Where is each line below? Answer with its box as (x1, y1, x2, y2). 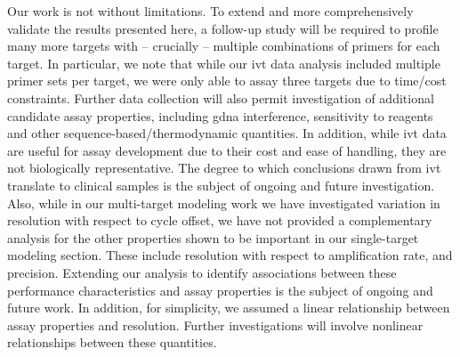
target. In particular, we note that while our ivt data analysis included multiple (7, 53, 440, 72)
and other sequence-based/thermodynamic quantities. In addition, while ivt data (7, 124, 447, 142)
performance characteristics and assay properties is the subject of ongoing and (7, 280, 433, 299)
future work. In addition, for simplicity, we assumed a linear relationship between (7, 298, 450, 317)
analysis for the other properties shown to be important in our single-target (7, 228, 419, 247)
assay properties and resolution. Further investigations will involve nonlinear (7, 315, 424, 334)
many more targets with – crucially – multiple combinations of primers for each (7, 37, 440, 55)
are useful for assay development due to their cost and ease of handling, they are (7, 141, 447, 159)
